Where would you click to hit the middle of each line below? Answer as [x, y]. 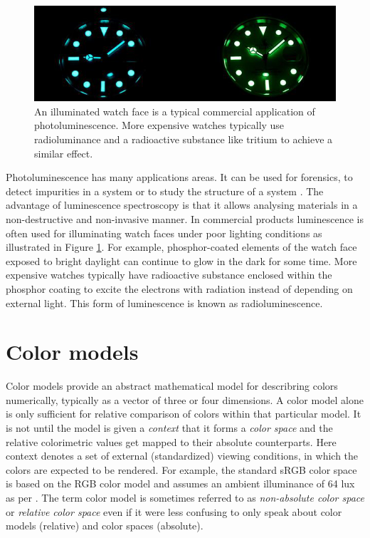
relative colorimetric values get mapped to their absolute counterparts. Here [171, 441]
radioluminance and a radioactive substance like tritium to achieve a [184, 139]
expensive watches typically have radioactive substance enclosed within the [169, 275]
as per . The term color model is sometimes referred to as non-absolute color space [185, 497]
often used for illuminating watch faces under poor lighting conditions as [164, 233]
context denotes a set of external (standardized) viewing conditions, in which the [182, 456]
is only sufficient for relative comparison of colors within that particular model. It [184, 414]
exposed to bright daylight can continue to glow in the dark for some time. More [181, 260]
